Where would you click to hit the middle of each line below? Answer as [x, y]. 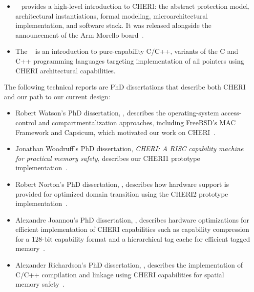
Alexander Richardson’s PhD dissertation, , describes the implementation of [129, 265]
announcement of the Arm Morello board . [80, 34]
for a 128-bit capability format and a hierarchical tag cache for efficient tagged [133, 238]
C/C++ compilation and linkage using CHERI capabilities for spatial [120, 274]
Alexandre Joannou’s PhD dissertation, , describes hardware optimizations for [132, 219]
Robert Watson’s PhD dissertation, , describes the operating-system [117, 113]
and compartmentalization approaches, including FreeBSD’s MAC [137, 122]
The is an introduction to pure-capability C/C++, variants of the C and [127, 51]
